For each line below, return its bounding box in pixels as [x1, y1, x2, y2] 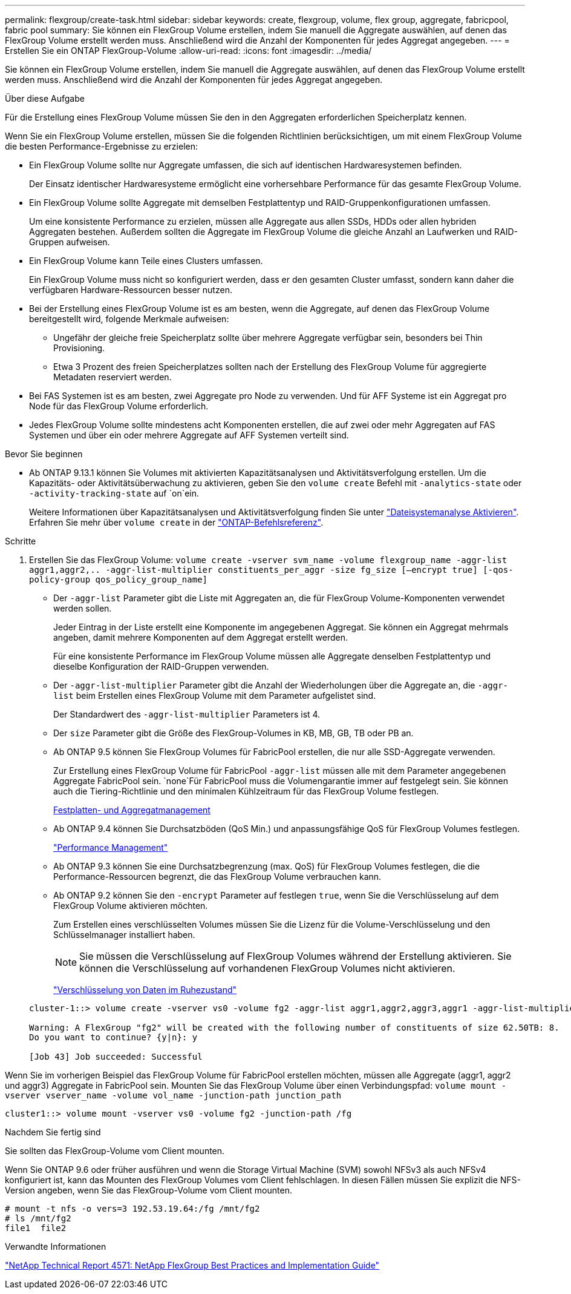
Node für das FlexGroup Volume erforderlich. [29, 401, 209, 411]
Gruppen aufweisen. [29, 237, 110, 247]
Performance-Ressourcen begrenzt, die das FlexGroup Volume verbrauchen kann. [53, 871, 382, 882]
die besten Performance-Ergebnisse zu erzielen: [5, 141, 198, 151]
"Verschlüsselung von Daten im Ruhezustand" [53, 985, 237, 995]
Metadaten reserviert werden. [53, 372, 172, 382]
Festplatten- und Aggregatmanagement [53, 805, 210, 815]
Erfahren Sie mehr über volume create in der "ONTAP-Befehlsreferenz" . [29, 517, 324, 527]
